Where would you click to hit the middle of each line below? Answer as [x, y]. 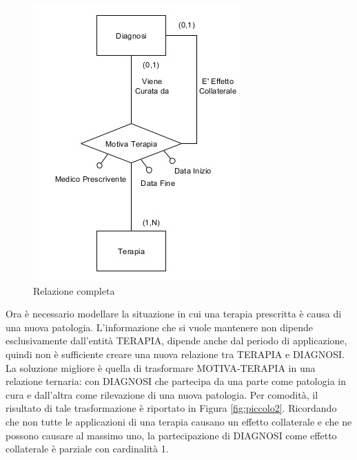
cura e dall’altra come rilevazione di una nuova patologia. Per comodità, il [162, 394]
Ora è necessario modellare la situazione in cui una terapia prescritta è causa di [174, 314]
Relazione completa [74, 290]
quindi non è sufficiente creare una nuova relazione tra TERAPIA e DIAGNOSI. [175, 354]
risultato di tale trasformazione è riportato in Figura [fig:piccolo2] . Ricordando [171, 408]
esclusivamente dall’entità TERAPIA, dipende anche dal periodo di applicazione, [176, 341]
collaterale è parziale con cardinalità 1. [87, 449]
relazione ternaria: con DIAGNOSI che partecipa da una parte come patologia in [176, 381]
